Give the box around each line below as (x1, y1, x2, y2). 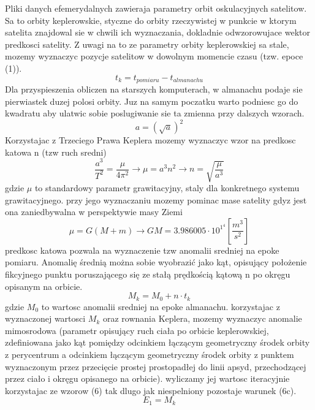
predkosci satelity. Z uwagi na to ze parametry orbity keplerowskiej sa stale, (5, 37, 289, 50)
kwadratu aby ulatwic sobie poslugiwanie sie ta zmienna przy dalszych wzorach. (5, 107, 305, 120)
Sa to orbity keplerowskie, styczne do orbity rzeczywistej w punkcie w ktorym (5, 13, 297, 26)
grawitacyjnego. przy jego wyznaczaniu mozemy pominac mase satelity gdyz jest (5, 193, 307, 206)
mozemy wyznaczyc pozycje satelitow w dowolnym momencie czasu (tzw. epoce (5, 50, 303, 63)
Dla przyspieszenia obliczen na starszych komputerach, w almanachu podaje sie (5, 83, 303, 96)
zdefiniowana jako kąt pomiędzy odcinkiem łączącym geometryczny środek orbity (5, 336, 310, 349)
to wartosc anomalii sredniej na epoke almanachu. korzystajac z (41, 300, 280, 313)
